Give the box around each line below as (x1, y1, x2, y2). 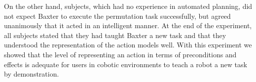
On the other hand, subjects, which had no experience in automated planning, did (4, 1, 253, 11)
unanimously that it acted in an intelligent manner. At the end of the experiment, (4, 20, 252, 31)
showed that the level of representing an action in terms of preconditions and (4, 49, 237, 59)
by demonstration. (4, 69, 59, 79)
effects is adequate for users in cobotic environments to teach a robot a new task (4, 59, 247, 69)
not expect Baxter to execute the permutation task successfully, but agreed (4, 10, 231, 21)
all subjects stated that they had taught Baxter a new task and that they (4, 30, 226, 40)
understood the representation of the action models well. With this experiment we (4, 40, 252, 50)
